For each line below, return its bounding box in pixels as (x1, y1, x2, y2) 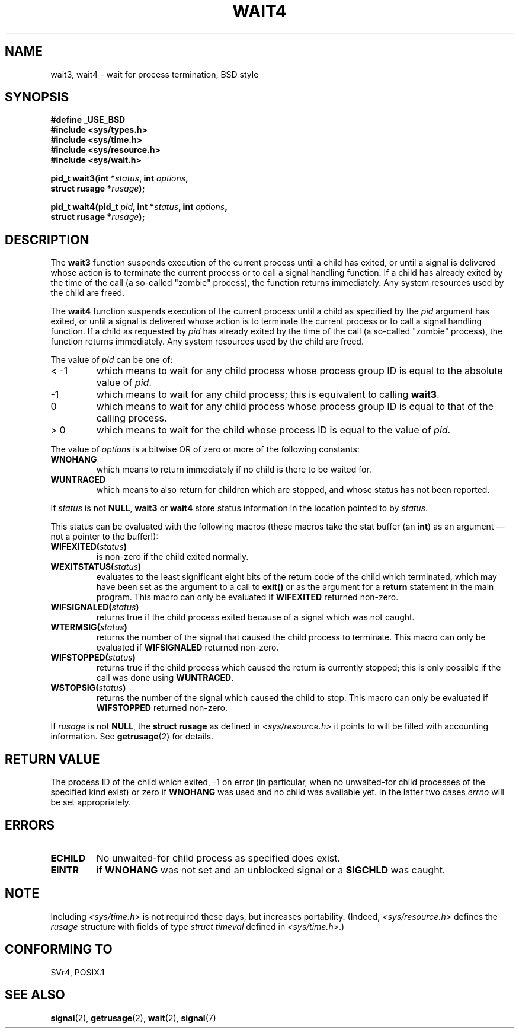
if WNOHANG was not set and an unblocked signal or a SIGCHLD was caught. (96, 863, 446, 876)
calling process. (96, 412, 167, 425)
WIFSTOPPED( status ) (50, 652, 136, 663)
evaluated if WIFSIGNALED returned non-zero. (96, 642, 279, 653)
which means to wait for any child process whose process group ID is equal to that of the (96, 400, 494, 413)
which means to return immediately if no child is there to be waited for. (96, 464, 371, 475)
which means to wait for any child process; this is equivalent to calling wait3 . (96, 388, 440, 401)
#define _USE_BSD (50, 114, 126, 125)
